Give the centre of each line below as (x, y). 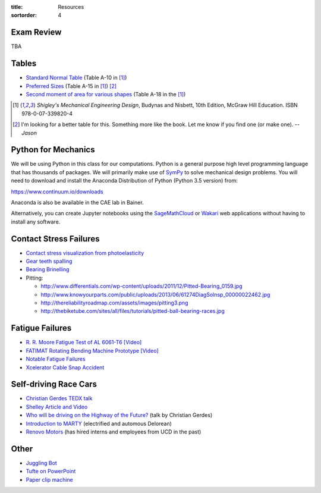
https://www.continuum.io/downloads (57, 191)
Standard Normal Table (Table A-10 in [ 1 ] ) (76, 78)
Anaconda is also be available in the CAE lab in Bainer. (77, 203)
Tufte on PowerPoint (51, 471)
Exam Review (36, 32)
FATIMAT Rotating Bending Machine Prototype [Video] (92, 350)
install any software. (36, 222)
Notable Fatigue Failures (56, 359)
